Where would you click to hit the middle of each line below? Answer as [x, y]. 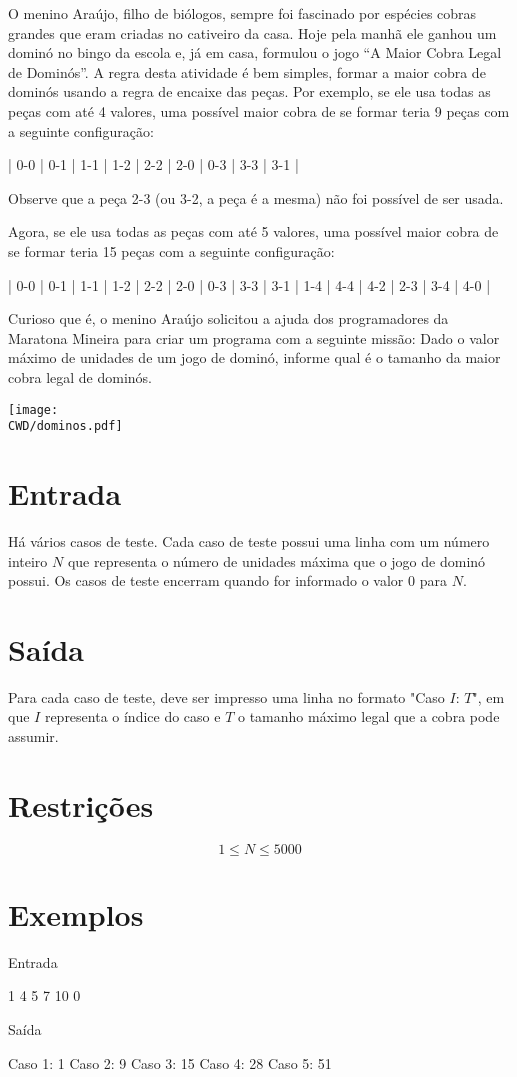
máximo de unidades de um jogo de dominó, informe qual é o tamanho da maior [254, 357]
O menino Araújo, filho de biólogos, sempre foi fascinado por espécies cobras [242, 13]
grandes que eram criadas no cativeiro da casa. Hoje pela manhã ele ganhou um [252, 32]
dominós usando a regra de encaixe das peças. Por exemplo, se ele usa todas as [249, 91]
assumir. [33, 736]
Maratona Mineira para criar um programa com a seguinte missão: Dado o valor [254, 337]
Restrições [81, 804]
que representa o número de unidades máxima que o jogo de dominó [276, 560]
